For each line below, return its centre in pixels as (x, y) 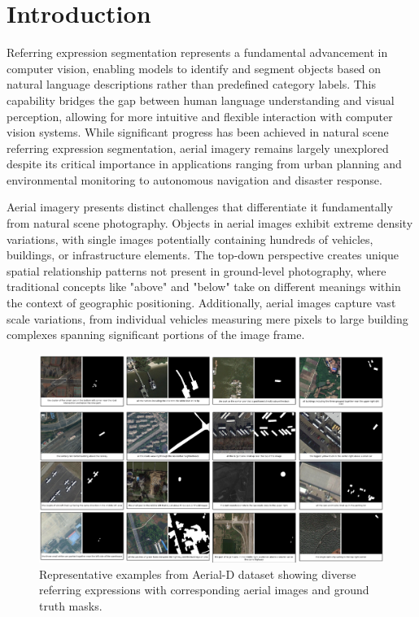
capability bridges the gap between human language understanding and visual (201, 100)
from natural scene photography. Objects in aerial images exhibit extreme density (210, 223)
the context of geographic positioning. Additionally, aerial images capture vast (201, 303)
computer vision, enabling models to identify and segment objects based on (194, 68)
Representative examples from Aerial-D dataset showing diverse (198, 574)
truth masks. (71, 605)
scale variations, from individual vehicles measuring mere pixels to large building (207, 318)
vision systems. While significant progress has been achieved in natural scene (198, 132)
